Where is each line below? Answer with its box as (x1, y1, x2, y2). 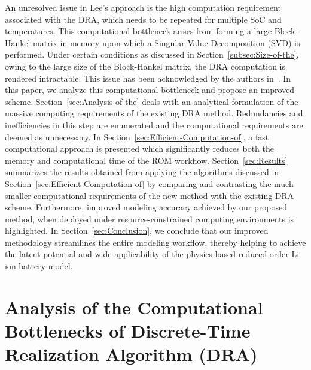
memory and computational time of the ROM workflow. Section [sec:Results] (5, 154, 288, 166)
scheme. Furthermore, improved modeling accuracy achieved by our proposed (5, 201, 287, 213)
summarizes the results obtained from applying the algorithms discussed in (5, 166, 279, 178)
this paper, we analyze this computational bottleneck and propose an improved (5, 83, 295, 96)
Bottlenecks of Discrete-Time (5, 318, 251, 343)
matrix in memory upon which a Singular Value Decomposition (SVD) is (33, 36, 300, 49)
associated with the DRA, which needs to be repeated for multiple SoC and (5, 13, 282, 25)
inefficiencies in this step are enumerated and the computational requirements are (5, 118, 303, 131)
